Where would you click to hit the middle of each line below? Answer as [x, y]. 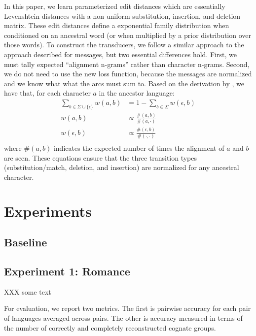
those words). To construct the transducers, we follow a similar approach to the [124, 45]
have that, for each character [47, 93]
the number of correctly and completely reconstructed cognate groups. [110, 327]
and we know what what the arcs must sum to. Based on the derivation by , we [124, 83]
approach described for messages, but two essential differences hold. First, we [120, 54]
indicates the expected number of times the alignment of [139, 148]
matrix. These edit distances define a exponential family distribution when [117, 25]
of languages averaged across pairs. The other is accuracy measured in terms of [123, 318]
